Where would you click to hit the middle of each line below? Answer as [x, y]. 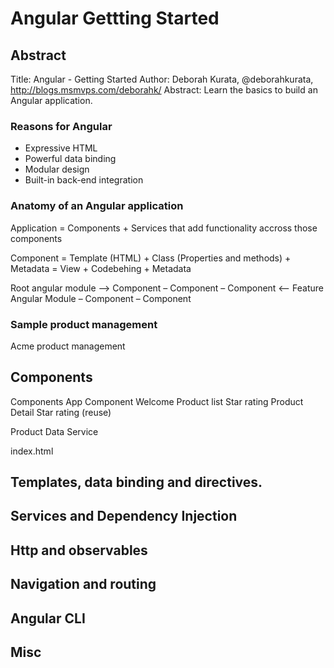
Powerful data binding [70, 159]
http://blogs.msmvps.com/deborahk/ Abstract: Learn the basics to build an [164, 90]
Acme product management [68, 346]
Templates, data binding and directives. [136, 482]
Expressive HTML [61, 148]
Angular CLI [48, 618]
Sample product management [84, 324]
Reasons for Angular [61, 126]
